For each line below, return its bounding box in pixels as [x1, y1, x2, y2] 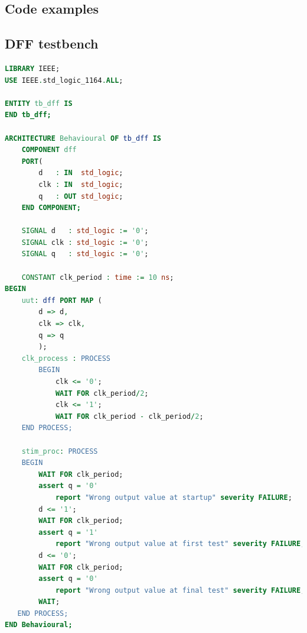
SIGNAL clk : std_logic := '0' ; [21, 238, 149, 247]
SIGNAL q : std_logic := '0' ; [21, 250, 149, 259]
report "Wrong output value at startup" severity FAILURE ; [55, 493, 292, 502]
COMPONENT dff [21, 146, 77, 154]
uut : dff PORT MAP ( [21, 296, 102, 305]
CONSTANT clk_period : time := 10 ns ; [21, 273, 174, 282]
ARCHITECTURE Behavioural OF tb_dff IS [5, 134, 161, 143]
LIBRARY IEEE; [5, 64, 60, 73]
